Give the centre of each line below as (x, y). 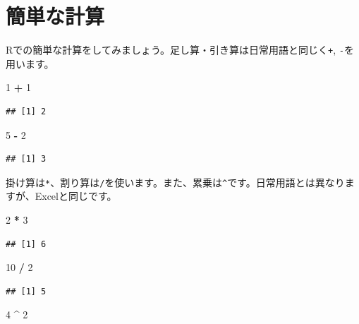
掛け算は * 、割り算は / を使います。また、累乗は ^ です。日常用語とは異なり (175, 182)
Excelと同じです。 (76, 196)
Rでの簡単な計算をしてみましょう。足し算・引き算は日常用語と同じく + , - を (180, 50)
